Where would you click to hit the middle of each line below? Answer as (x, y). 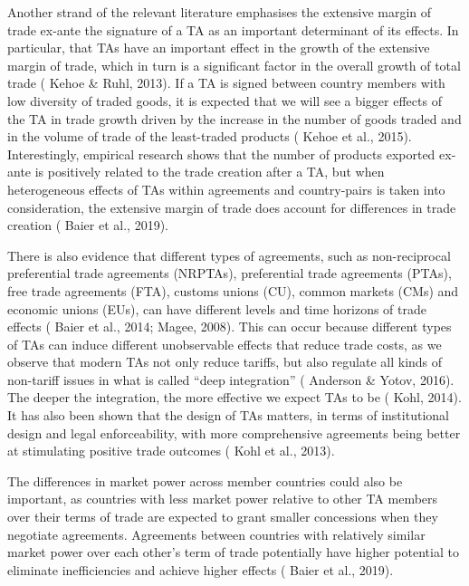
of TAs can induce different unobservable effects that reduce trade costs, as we (225, 344)
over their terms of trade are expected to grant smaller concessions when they (223, 517)
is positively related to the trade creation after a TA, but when (210, 172)
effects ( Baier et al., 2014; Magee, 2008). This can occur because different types (230, 327)
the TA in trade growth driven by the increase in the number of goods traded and (234, 118)
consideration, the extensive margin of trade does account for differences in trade (232, 207)
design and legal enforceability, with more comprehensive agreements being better (234, 432)
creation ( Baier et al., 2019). (88, 225)
